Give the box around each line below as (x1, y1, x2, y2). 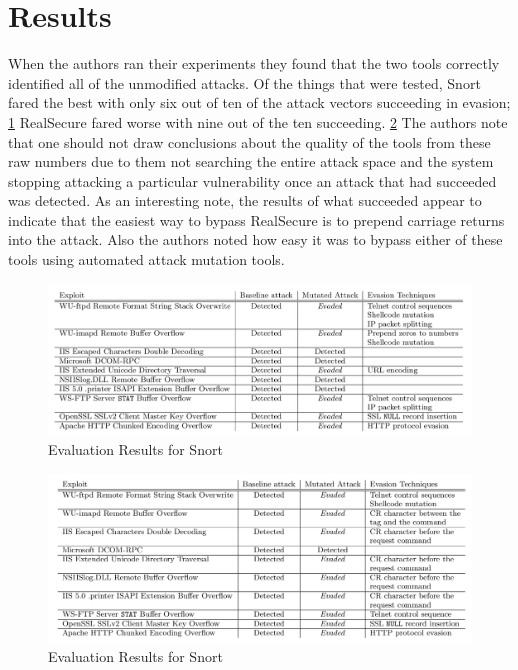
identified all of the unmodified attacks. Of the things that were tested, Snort (8, 72, 481, 93)
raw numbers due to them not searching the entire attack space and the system (8, 151, 494, 172)
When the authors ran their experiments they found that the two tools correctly (8, 53, 500, 74)
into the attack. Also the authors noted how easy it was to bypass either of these (8, 229, 503, 250)
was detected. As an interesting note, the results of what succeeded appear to (8, 190, 482, 211)
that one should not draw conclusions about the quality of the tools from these (8, 131, 491, 152)
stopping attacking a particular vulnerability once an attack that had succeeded (8, 170, 497, 191)
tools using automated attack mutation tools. (8, 249, 285, 270)
